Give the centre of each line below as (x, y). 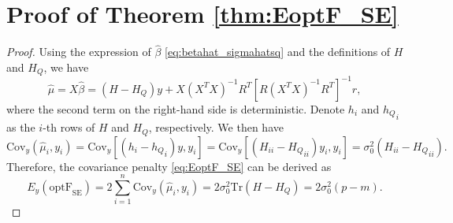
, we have (66, 67)
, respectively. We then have (216, 127)
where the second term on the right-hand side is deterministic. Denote (176, 108)
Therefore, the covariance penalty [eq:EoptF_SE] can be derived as (169, 166)
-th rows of (69, 127)
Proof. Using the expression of (79, 52)
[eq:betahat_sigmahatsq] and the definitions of (278, 52)
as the (21, 127)
